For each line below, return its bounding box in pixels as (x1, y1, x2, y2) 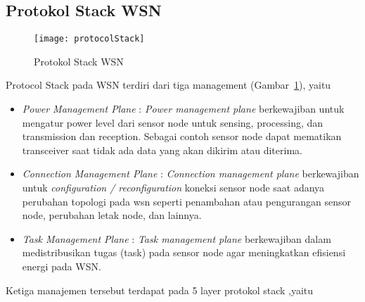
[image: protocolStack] (34, 34, 145, 44)
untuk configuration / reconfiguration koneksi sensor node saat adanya (22, 180, 325, 195)
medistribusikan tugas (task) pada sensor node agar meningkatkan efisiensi (22, 245, 346, 260)
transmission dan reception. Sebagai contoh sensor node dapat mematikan (22, 129, 342, 144)
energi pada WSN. (22, 258, 101, 273)
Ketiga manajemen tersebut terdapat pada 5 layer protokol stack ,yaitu (6, 282, 314, 297)
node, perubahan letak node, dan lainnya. (22, 208, 202, 222)
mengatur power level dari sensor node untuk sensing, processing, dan (22, 115, 324, 130)
